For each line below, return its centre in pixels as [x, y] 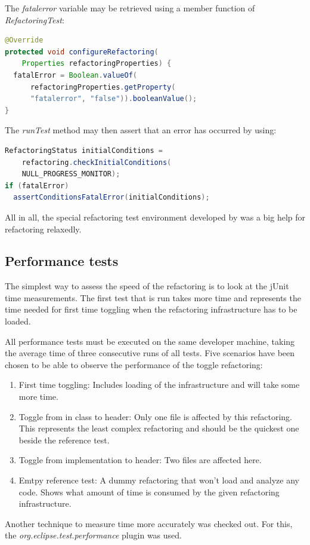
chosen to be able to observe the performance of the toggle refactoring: [134, 364]
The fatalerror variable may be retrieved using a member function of [130, 8]
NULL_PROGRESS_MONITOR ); [71, 174]
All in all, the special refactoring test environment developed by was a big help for [155, 217]
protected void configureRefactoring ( [82, 52]
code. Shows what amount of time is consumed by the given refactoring [149, 492]
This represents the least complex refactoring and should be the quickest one [159, 428]
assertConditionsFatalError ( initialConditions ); [111, 198]
